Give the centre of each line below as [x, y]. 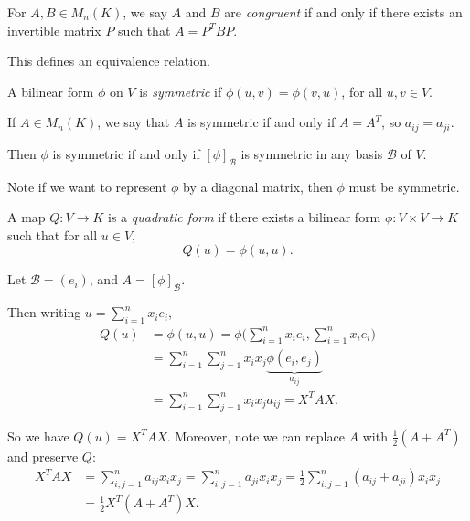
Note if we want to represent [87, 186]
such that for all [53, 234]
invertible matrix [54, 30]
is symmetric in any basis [312, 153]
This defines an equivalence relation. [109, 61]
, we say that [134, 122]
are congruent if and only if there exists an [343, 12]
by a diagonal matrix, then [258, 186]
